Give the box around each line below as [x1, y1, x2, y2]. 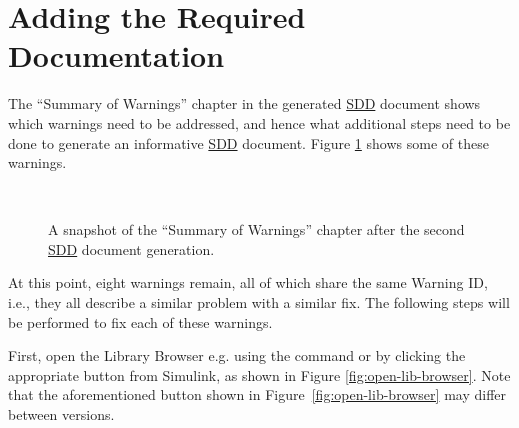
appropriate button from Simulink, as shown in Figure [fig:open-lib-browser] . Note [8, 364, 511, 385]
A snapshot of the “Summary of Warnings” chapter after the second [48, 219, 465, 240]
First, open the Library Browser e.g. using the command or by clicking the [8, 345, 466, 366]
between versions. [8, 404, 115, 425]
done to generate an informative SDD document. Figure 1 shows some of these [8, 132, 489, 153]
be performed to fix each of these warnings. [8, 311, 273, 332]
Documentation [8, 35, 225, 76]
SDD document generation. [48, 238, 215, 259]
